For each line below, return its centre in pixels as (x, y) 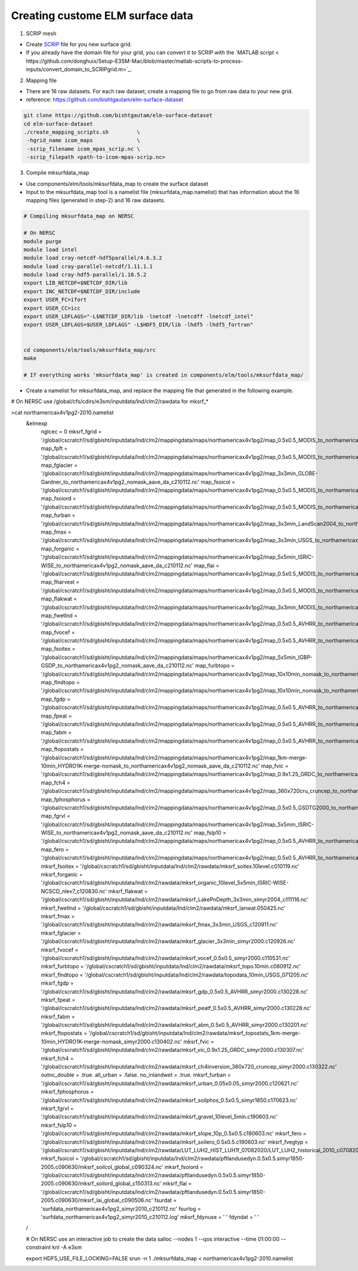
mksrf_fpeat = (58, 999)
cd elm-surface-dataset (58, 124)
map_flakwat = (59, 599)
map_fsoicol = (218, 482)
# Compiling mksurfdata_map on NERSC (79, 216)
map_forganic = (60, 549)
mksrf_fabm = (58, 1016)
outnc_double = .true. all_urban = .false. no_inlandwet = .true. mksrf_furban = (136, 1075)
